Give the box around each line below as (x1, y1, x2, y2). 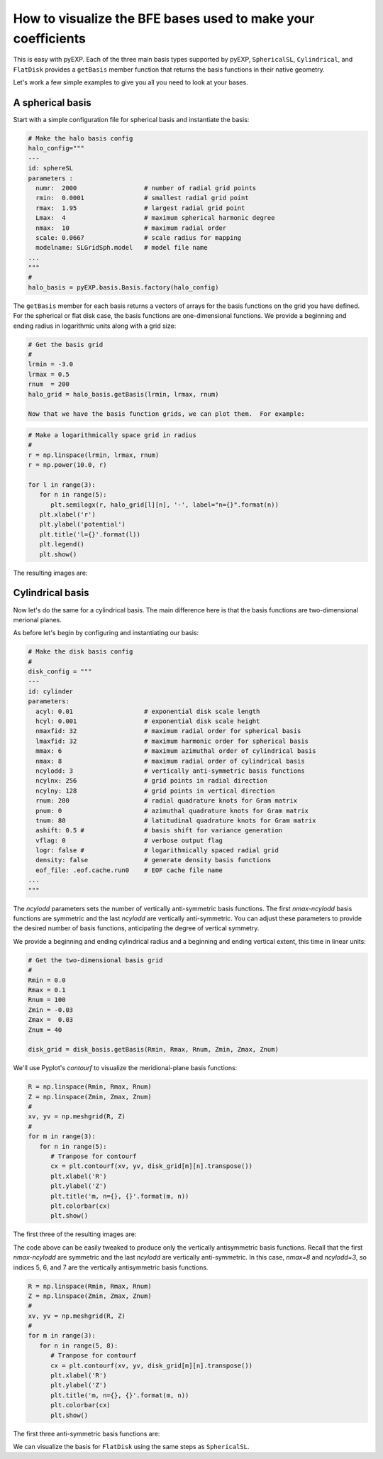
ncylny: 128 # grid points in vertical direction (35, 786, 275, 795)
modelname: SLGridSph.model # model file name (35, 243, 209, 252)
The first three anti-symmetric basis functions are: (13, 1429, 160, 1438)
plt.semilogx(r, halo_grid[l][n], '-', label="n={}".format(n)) (50, 500, 279, 509)
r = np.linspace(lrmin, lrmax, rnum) (28, 451, 160, 459)
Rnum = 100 (28, 996, 66, 1004)
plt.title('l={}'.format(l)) (39, 530, 141, 539)
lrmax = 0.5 (28, 370, 70, 378)
